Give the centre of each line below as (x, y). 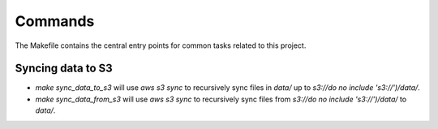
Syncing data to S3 (64, 69)
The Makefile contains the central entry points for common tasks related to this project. (161, 45)
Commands (55, 21)
